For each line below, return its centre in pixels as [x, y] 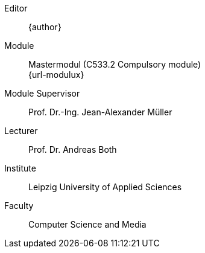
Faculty [19, 206]
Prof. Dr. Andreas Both [73, 149]
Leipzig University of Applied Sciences [105, 187]
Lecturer [21, 131]
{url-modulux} [56, 75]
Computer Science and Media [87, 224]
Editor [16, 8]
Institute [20, 168]
